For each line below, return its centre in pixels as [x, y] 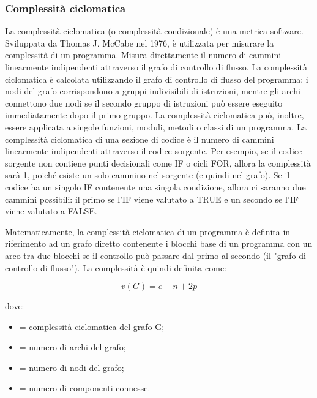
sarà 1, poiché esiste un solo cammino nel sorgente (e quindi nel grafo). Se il [147, 175]
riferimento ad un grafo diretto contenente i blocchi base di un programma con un [159, 243]
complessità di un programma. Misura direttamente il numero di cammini [143, 55]
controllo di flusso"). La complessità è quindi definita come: [116, 267]
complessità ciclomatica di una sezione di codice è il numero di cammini [140, 139]
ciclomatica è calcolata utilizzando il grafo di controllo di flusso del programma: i [157, 79]
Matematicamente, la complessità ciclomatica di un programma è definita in [148, 231]
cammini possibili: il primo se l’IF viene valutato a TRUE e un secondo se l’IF [152, 199]
